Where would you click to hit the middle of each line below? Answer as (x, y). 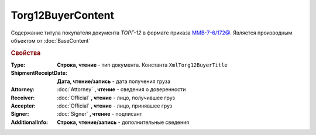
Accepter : (23, 106)
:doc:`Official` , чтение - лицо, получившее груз (116, 98)
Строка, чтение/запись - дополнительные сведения (123, 122)
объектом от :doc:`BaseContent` (51, 40)
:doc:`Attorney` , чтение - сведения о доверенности (122, 89)
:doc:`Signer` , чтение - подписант (100, 114)
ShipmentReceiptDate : (39, 73)
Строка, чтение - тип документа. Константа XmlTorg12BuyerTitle (142, 65)
